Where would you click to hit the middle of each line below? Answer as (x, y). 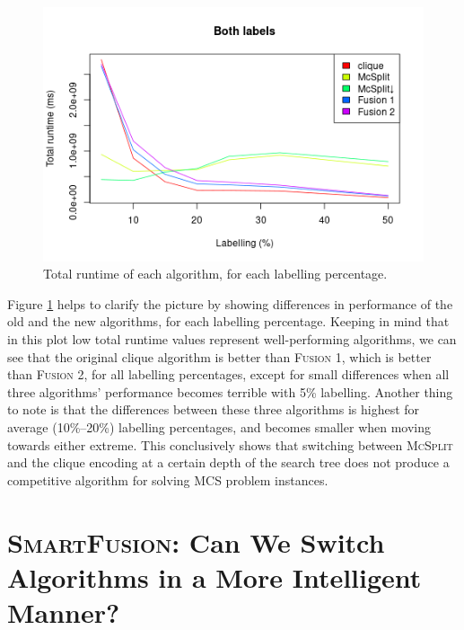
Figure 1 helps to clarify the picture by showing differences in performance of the (230, 303)
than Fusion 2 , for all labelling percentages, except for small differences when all (228, 374)
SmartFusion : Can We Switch (196, 541)
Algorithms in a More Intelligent (214, 577)
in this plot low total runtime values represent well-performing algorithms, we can (232, 339)
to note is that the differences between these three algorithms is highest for (214, 409)
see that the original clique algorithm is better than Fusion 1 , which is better (219, 356)
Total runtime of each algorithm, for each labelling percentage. (215, 274)
